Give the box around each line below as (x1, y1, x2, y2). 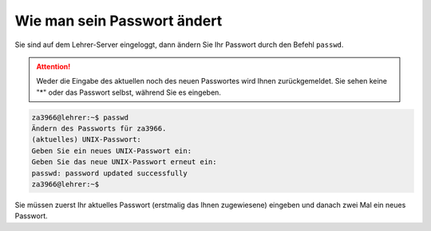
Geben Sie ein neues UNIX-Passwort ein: (31, 146, 192, 155)
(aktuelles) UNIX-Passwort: (31, 135, 141, 144)
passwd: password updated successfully (31, 168, 188, 178)
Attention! (36, 61, 71, 71)
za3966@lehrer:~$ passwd (31, 112, 129, 122)
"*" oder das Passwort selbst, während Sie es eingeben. (36, 88, 221, 97)
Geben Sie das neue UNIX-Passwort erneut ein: (31, 158, 217, 166)
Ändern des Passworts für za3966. (31, 124, 167, 133)
